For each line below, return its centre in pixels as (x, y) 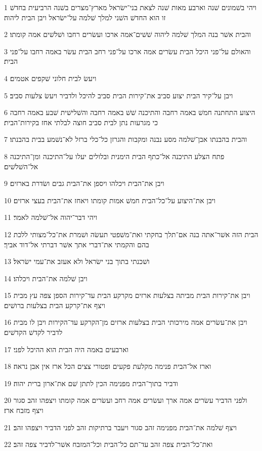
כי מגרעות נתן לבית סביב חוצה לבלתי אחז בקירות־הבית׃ (81, 122)
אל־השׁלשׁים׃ (21, 166)
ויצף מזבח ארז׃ (24, 410)
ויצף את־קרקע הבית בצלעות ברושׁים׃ (55, 305)
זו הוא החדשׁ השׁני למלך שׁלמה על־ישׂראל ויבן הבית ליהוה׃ (85, 17)
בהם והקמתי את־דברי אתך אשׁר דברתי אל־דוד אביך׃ (77, 244)
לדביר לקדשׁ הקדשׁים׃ (33, 332)
